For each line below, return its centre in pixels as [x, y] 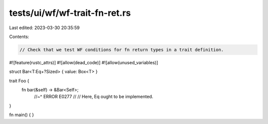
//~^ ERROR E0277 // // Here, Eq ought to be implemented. [94, 97]
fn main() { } [22, 115]
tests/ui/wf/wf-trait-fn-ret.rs [70, 13]
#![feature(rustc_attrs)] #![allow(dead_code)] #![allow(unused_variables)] [84, 62]
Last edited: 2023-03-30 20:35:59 [44, 28]
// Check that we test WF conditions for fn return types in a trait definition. [122, 50]
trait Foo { [19, 81]
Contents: [19, 37]
